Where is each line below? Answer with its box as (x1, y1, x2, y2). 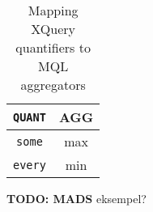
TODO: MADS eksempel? (6, 190, 147, 206)
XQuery (31, 19, 75, 38)
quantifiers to (15, 38, 91, 57)
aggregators (20, 75, 86, 94)
